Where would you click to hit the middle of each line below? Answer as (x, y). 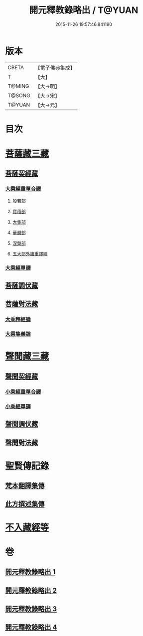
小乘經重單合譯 (23, 391)
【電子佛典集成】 (55, 68)
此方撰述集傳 (25, 504)
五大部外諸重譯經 (30, 254)
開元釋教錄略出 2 (31, 590)
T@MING (18, 86)
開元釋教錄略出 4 (31, 627)
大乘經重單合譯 (23, 189)
